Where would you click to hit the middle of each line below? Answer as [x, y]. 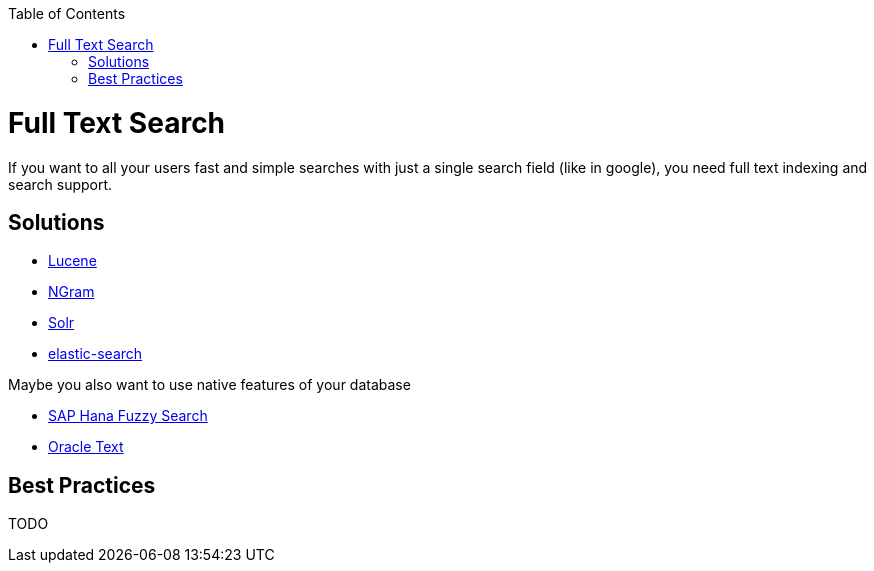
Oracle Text [86, 447]
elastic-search [95, 354]
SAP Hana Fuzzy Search [128, 416]
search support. [60, 184]
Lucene [72, 261]
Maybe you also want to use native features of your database [209, 385]
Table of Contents [67, 13]
